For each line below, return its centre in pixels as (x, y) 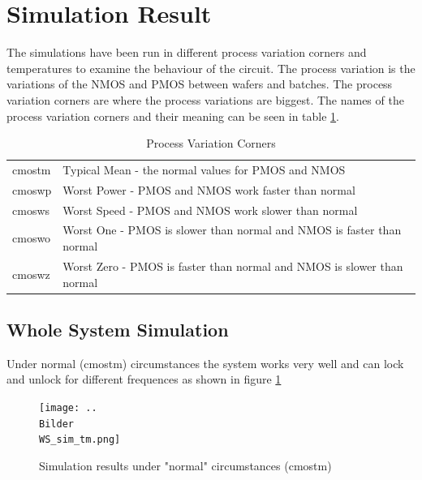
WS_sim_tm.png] (80, 440)
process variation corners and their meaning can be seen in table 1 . (173, 116)
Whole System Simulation (118, 329)
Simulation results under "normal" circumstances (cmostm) (185, 465)
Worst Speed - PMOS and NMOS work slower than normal (210, 210)
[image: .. (68, 407)
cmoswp (32, 189)
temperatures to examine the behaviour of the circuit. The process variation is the (211, 68)
